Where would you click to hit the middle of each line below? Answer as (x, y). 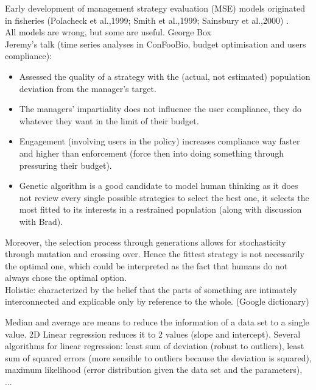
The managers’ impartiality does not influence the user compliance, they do (160, 109)
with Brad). (41, 221)
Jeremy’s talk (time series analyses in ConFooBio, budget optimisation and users (156, 44)
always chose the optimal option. (66, 278)
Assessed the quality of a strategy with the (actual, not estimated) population (165, 76)
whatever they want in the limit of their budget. (109, 120)
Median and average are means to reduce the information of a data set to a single (157, 322)
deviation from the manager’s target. (88, 88)
